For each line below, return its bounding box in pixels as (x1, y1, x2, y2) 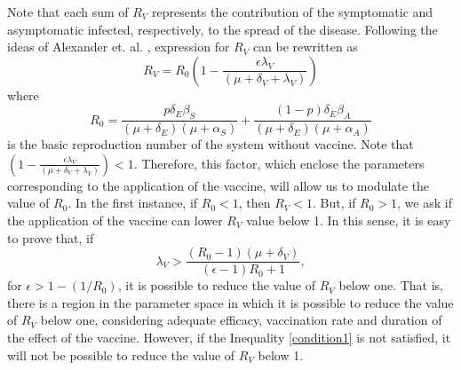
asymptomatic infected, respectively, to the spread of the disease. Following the (7, 20, 438, 38)
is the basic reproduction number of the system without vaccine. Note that (7, 135, 414, 154)
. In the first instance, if (68, 193, 198, 212)
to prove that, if (7, 228, 94, 247)
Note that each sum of (7, 3, 129, 20)
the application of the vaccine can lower (7, 210, 223, 229)
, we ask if (397, 193, 452, 212)
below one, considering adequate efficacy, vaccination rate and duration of (40, 311, 442, 329)
